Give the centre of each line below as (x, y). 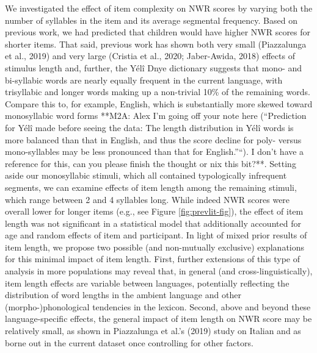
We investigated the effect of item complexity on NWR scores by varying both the (159, 8)
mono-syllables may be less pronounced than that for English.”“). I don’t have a (155, 152)
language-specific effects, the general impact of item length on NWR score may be (158, 319)
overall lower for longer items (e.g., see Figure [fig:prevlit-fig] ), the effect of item (154, 211)
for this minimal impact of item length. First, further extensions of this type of (152, 259)
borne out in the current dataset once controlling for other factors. (129, 342)
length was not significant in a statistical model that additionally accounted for (153, 223)
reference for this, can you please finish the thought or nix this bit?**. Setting (151, 163)
